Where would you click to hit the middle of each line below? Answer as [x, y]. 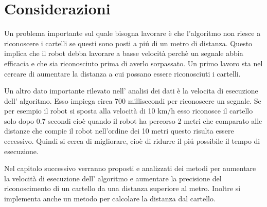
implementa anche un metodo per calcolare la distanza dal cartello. [110, 199]
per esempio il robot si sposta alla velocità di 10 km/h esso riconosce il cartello [129, 111]
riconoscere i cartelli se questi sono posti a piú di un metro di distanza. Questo [128, 43]
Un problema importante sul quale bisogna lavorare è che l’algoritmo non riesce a [132, 33]
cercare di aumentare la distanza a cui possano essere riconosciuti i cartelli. [122, 73]
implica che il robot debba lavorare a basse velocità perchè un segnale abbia [124, 53]
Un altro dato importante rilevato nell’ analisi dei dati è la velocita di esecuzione [131, 91]
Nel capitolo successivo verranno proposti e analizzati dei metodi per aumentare [130, 168]
